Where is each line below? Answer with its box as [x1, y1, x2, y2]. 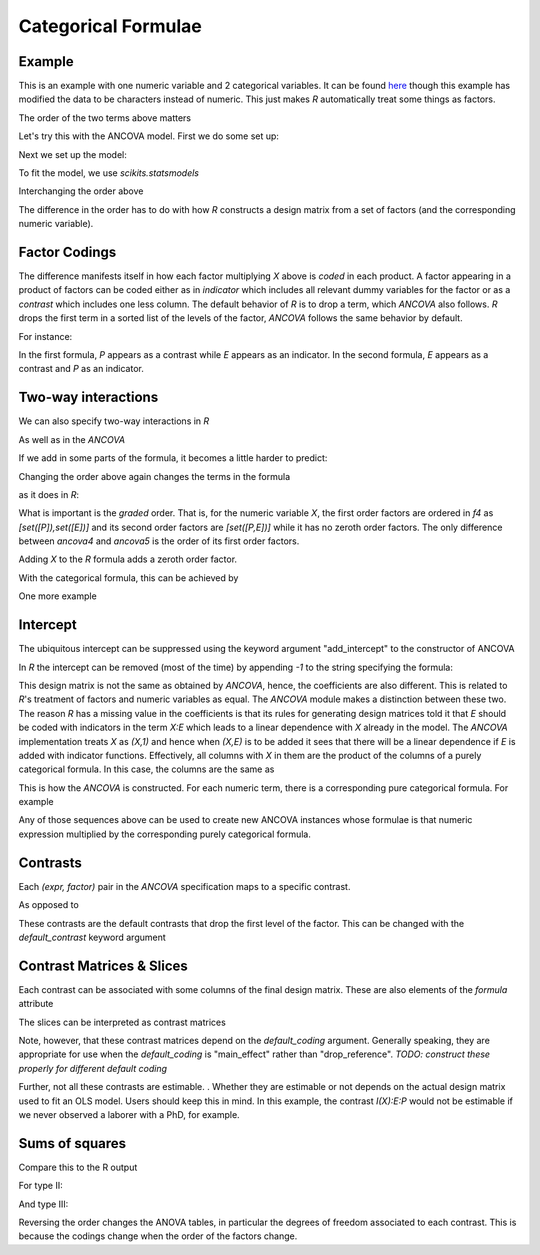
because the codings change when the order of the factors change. [18, 1230, 298, 1242]
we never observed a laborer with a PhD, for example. [18, 1108, 240, 1120]
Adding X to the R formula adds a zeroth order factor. [18, 553, 238, 565]
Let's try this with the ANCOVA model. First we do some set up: [18, 130, 280, 142]
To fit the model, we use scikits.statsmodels [18, 167, 200, 179]
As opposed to [18, 899, 79, 911]
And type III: [18, 1198, 69, 1210]
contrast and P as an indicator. [18, 363, 144, 375]
